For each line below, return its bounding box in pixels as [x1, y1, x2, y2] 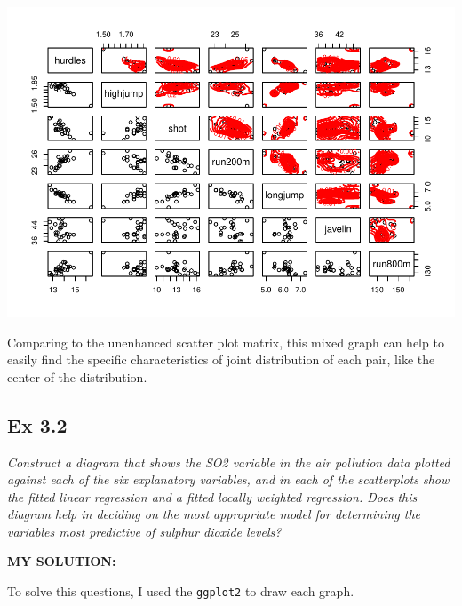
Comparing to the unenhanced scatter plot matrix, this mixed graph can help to [7, 332, 444, 351]
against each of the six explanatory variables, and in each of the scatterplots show [7, 470, 450, 489]
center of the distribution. [7, 367, 147, 386]
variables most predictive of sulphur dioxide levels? [7, 522, 282, 540]
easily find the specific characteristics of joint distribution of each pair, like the [7, 350, 435, 369]
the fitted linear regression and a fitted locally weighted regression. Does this [7, 487, 418, 506]
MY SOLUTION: [7, 552, 116, 570]
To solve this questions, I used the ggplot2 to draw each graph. [7, 582, 354, 601]
